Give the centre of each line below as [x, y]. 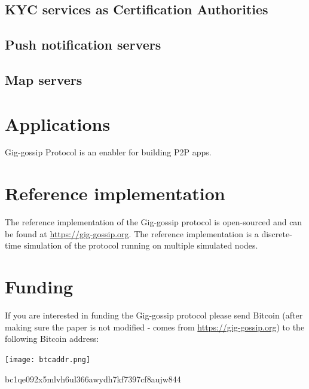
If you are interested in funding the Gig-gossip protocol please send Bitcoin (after [154, 315]
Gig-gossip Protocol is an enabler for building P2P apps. [108, 152]
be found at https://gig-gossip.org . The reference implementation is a [132, 233]
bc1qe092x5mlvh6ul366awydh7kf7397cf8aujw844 [93, 379]
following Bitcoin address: [52, 339]
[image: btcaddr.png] [48, 359]
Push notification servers [83, 45]
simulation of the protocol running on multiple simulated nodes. [141, 245]
